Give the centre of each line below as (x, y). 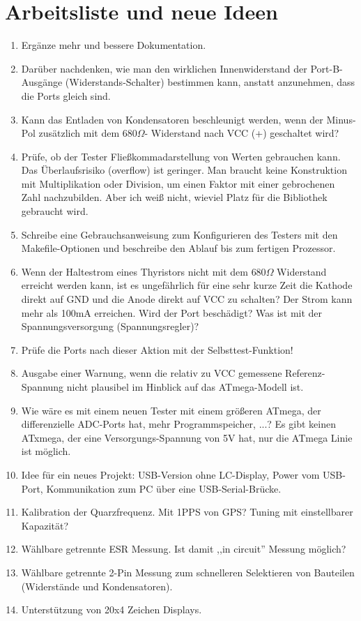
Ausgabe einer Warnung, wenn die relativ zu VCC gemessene (152, 373)
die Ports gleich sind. (66, 95)
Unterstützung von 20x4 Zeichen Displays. (112, 609)
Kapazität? (45, 525)
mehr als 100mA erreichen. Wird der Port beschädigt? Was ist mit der (172, 312)
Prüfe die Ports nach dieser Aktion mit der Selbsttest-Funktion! (157, 349)
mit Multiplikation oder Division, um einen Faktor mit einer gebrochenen (178, 183)
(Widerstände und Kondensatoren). (97, 586)
